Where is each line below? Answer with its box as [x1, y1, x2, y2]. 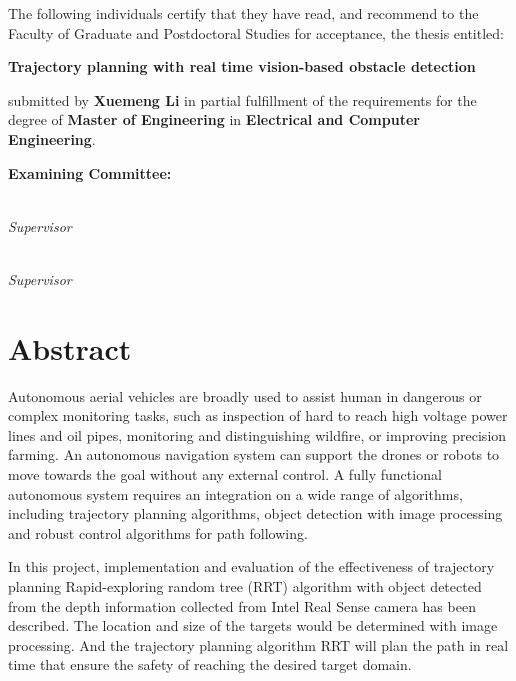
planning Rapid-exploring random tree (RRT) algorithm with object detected [8, 576, 482, 596]
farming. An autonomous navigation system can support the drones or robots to [8, 444, 500, 465]
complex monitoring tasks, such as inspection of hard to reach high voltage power [8, 405, 508, 426]
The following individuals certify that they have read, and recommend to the [8, 3, 479, 23]
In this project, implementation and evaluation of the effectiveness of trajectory [8, 556, 495, 577]
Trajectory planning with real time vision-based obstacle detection [8, 56, 476, 77]
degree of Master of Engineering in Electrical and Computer [8, 109, 420, 130]
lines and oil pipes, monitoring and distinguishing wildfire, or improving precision [8, 424, 507, 445]
